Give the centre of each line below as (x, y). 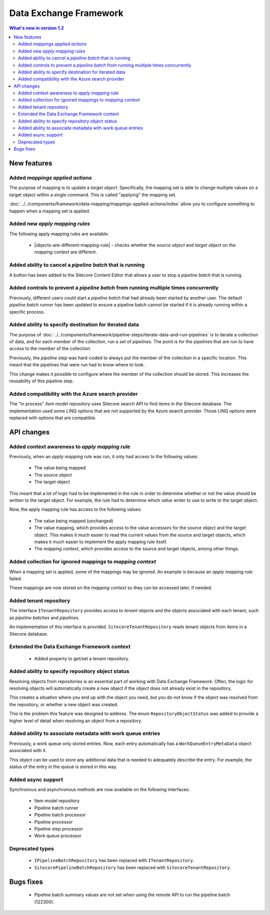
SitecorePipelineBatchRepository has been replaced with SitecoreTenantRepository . (133, 868)
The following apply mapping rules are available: (59, 234)
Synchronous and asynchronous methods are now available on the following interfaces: (99, 790)
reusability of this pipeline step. (41, 381)
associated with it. (28, 751)
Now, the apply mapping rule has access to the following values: (75, 509)
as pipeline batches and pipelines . (44, 618)
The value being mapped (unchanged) (74, 521)
